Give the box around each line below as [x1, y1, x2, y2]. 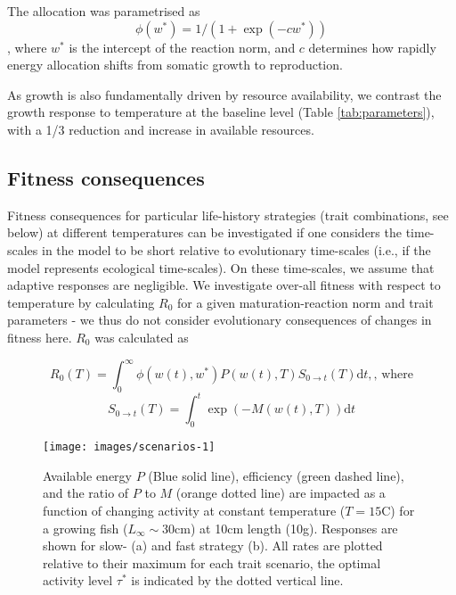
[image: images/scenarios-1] [43, 441, 216, 454]
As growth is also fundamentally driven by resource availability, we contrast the [7, 85, 442, 103]
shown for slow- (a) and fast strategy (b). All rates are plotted [43, 536, 383, 555]
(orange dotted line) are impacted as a [175, 483, 386, 502]
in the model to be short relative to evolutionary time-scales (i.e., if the [42, 240, 431, 259]
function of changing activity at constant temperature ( [43, 500, 346, 519]
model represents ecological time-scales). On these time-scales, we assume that [7, 258, 435, 277]
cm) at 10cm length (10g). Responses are [175, 518, 398, 537]
